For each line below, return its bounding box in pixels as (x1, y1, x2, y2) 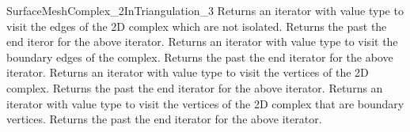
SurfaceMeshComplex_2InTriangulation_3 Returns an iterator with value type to (6, 2, 404, 18)
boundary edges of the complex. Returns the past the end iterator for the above (6, 48, 393, 65)
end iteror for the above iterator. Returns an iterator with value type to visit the (6, 33, 398, 50)
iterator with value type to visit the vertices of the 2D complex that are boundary (6, 95, 404, 111)
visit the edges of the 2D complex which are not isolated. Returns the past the (6, 17, 387, 34)
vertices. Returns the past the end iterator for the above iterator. (6, 111, 322, 127)
